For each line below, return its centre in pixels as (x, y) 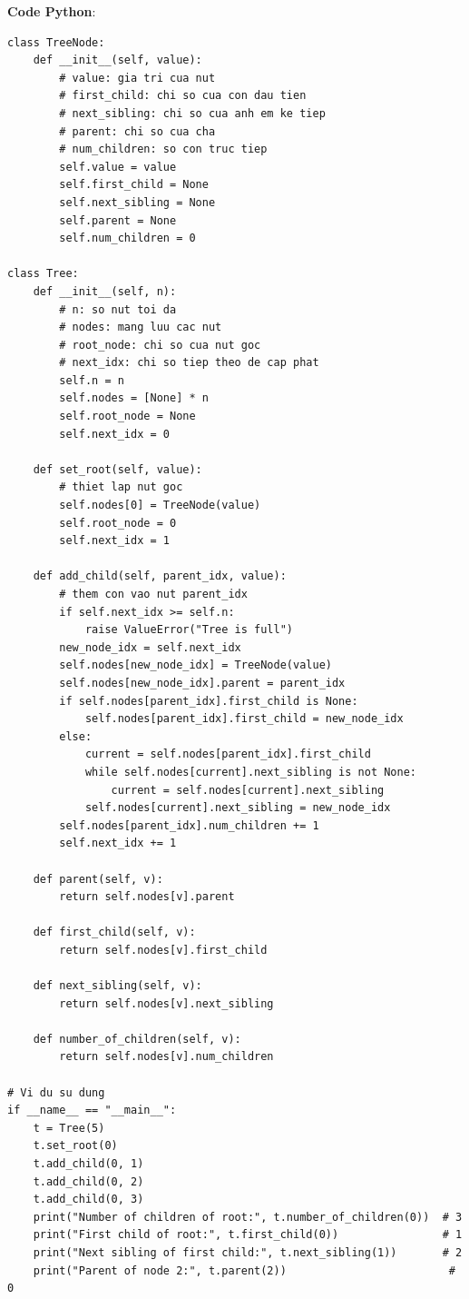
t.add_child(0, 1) (88, 1164)
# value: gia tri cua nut (137, 78)
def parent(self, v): (98, 879)
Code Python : (52, 11)
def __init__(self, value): (117, 60)
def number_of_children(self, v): (137, 1039)
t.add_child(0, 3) (88, 1200)
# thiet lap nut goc (121, 487)
